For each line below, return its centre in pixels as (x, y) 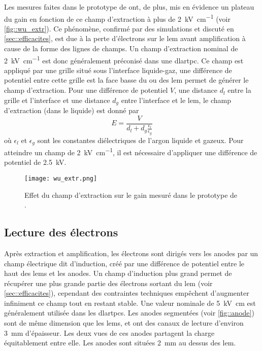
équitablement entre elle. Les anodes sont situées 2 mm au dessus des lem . (120, 343)
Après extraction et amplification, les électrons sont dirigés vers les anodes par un (131, 253)
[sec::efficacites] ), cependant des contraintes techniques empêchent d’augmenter (127, 293)
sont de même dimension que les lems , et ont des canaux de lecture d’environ (124, 323)
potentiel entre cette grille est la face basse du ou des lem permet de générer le (126, 80)
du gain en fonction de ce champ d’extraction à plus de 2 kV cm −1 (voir (117, 18)
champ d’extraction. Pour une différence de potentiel (86, 90)
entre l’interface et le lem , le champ (176, 100)
